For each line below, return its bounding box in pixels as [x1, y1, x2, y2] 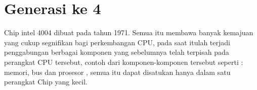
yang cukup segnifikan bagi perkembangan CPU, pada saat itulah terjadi [4, 37, 230, 47]
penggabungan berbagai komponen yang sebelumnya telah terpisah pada [4, 47, 229, 57]
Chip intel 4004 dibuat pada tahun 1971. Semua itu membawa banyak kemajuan [4, 27, 253, 38]
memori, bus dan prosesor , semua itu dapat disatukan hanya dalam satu [4, 66, 231, 77]
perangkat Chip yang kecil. [4, 76, 88, 87]
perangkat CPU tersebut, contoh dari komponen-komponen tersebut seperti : [4, 56, 243, 67]
